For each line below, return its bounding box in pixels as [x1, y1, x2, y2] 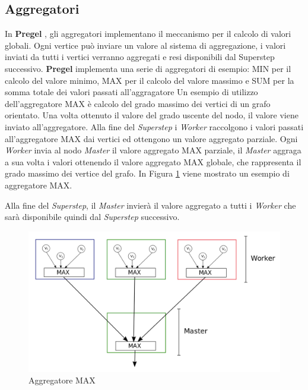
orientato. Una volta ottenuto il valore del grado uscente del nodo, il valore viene [5, 109, 299, 121]
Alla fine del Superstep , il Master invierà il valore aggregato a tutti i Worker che [5, 199, 296, 211]
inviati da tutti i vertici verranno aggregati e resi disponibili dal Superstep [5, 51, 275, 63]
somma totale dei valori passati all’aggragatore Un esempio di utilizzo [5, 86, 258, 98]
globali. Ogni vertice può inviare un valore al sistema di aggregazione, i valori [5, 39, 286, 51]
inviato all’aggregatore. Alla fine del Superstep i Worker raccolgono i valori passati [5, 120, 304, 133]
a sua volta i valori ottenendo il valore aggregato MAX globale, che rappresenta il [5, 155, 301, 168]
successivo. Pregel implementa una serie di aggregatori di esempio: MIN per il [5, 62, 291, 74]
